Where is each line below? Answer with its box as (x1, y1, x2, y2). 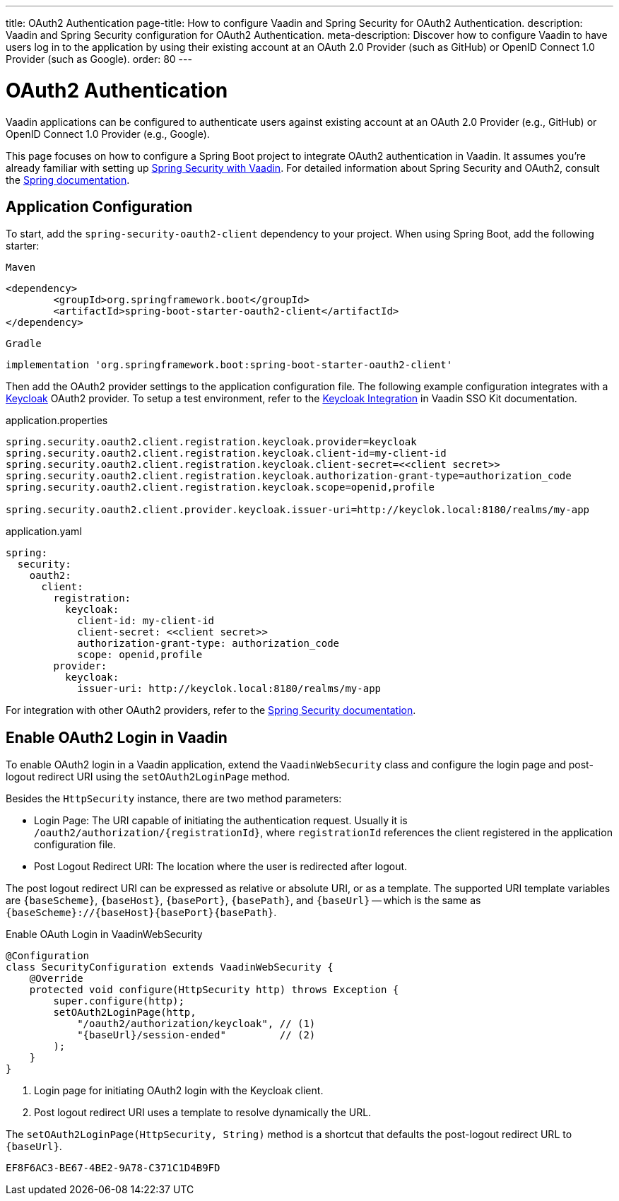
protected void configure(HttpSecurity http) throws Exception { (29, 984, 399, 996)
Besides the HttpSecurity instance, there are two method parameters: (6, 792, 342, 805)
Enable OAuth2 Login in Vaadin (6, 728, 228, 746)
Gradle (6, 338, 42, 350)
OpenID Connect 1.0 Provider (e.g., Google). (6, 127, 210, 140)
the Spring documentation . (6, 173, 130, 186)
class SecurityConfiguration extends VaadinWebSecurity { (6, 961, 334, 973)
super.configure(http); (53, 995, 184, 1007)
